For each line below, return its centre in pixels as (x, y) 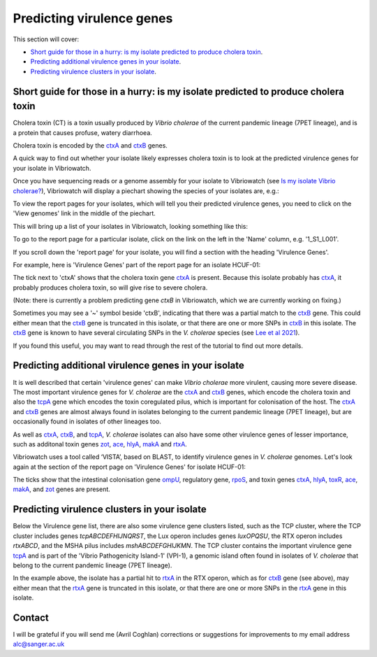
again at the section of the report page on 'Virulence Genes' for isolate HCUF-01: (129, 467)
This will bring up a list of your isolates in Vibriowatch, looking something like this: (130, 226)
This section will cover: (46, 39)
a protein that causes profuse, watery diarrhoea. (83, 132)
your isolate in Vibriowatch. (52, 168)
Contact (31, 617)
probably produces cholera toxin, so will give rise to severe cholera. (110, 288)
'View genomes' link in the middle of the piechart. (84, 213)
